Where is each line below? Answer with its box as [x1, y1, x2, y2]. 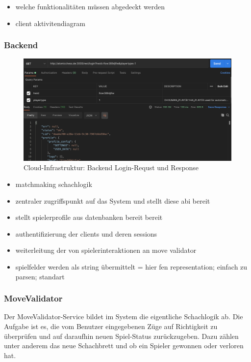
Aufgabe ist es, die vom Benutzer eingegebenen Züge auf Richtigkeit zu [4, 321, 218, 331]
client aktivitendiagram [15, 18, 85, 28]
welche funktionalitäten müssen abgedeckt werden [15, 1, 165, 11]
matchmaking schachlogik [15, 179, 92, 189]
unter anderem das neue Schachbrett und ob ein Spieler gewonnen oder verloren [4, 340, 244, 351]
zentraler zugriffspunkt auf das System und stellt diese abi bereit [15, 195, 210, 206]
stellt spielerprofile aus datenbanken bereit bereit [15, 212, 163, 222]
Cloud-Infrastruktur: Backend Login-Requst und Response [24, 162, 199, 173]
